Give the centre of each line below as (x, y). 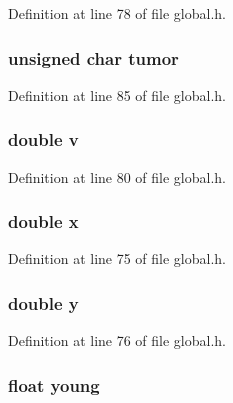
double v (43, 139)
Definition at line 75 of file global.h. (117, 258)
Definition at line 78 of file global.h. (117, 13)
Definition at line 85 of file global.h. (117, 94)
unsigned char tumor (93, 57)
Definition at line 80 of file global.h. (117, 176)
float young (54, 384)
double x (43, 221)
